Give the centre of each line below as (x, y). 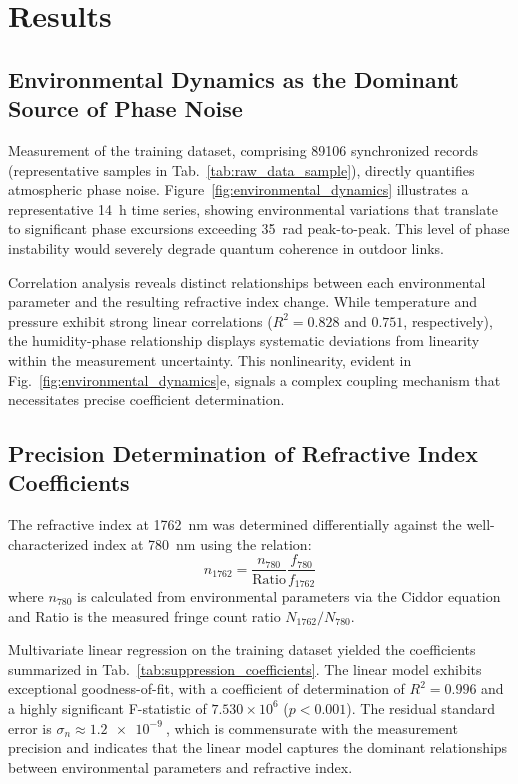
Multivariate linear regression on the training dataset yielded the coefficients (242, 649)
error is (30, 727)
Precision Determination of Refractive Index (243, 453)
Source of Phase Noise (125, 108)
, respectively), (448, 320)
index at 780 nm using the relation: (202, 543)
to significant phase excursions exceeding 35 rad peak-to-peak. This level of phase (259, 228)
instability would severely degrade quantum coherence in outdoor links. (226, 247)
